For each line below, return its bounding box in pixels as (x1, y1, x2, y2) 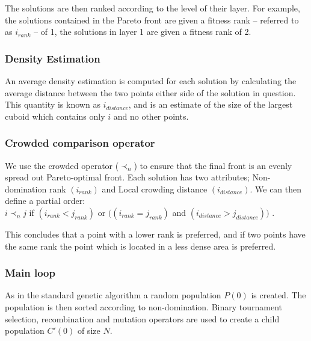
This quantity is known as (5, 98, 100, 111)
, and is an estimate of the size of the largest (128, 98, 293, 111)
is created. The (251, 289, 306, 301)
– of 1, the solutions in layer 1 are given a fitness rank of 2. (34, 25, 251, 38)
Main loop (5, 265, 55, 280)
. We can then (250, 182, 302, 195)
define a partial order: (5, 194, 85, 207)
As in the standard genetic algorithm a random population (5, 289, 221, 301)
